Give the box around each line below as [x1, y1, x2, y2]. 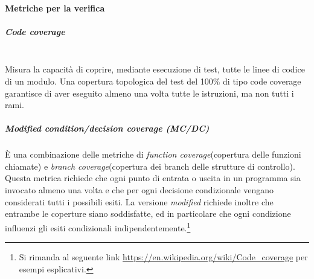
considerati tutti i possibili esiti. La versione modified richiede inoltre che [5, 195, 274, 208]
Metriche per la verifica [5, 1, 105, 14]
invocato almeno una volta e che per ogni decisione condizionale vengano [5, 184, 274, 196]
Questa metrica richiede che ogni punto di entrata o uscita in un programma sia [5, 172, 301, 184]
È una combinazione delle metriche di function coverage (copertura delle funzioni [5, 148, 301, 161]
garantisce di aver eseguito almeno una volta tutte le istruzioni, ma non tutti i [5, 86, 294, 99]
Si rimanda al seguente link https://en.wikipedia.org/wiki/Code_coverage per [19, 251, 308, 263]
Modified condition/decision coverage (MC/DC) [5, 122, 210, 135]
